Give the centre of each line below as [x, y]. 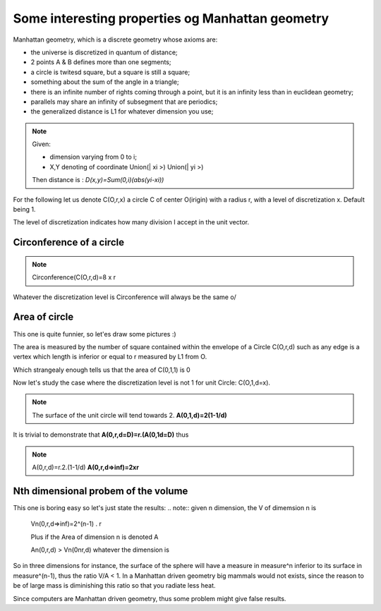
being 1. [24, 210]
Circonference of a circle [69, 242]
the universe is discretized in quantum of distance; [104, 52]
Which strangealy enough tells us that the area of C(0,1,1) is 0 [102, 370]
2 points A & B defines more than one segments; [101, 62]
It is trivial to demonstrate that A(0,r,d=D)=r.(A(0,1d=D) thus [101, 435]
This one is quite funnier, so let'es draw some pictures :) [95, 334]
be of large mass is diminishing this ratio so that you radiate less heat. [114, 586]
